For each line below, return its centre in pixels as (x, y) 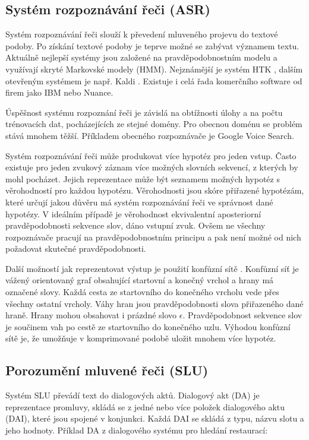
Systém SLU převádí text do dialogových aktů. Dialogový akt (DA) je (133, 395)
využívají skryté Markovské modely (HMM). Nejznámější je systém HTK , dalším (154, 69)
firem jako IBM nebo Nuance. (59, 92)
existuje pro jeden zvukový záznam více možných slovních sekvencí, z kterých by (152, 167)
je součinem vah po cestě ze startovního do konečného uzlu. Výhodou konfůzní (148, 326)
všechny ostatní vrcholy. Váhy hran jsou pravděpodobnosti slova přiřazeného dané (154, 303)
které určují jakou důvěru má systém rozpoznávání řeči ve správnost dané (139, 202)
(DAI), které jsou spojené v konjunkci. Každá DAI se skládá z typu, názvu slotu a (155, 418)
